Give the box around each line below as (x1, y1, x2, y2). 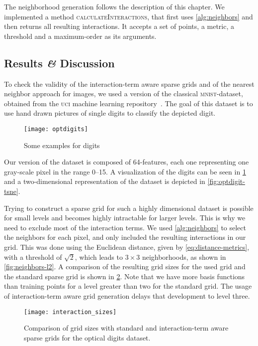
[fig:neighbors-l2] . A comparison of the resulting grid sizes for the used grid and (4, 261, 246, 272)
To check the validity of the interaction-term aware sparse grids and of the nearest (4, 78, 255, 89)
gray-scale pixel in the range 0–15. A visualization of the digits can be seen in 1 (4, 166, 246, 176)
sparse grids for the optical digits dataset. (24, 332, 151, 343)
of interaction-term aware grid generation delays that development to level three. (4, 290, 250, 301)
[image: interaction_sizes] (24, 308, 117, 316)
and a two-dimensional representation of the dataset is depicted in (4, 176, 205, 186)
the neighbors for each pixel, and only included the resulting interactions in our (4, 232, 246, 242)
